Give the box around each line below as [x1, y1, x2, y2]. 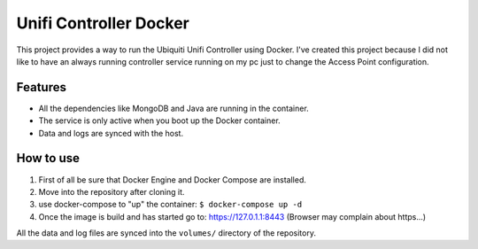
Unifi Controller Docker [16, 13, 190, 33]
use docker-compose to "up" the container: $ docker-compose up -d [38, 199, 303, 210]
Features [16, 80, 66, 95]
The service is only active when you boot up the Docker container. [38, 115, 281, 126]
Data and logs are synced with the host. [38, 128, 184, 138]
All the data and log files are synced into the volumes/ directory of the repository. [16, 228, 316, 238]
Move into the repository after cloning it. [38, 186, 185, 197]
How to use [16, 151, 80, 166]
